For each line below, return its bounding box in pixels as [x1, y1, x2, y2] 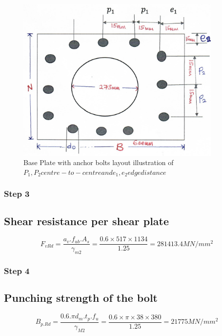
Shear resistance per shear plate [4, 213, 169, 228]
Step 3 [4, 188, 30, 200]
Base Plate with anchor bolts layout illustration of [23, 157, 174, 168]
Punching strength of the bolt [4, 290, 158, 305]
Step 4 [4, 265, 30, 277]
